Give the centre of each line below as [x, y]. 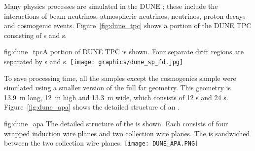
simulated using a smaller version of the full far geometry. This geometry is [117, 88]
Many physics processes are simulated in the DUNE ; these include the [111, 6]
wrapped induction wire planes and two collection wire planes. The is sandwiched [127, 133]
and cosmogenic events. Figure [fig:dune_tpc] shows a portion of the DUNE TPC [128, 25]
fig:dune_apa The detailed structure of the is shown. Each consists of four [116, 123]
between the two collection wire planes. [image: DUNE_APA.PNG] [101, 143]
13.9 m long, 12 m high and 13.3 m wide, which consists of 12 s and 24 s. [116, 97]
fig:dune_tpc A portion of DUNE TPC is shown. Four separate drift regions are [124, 52]
